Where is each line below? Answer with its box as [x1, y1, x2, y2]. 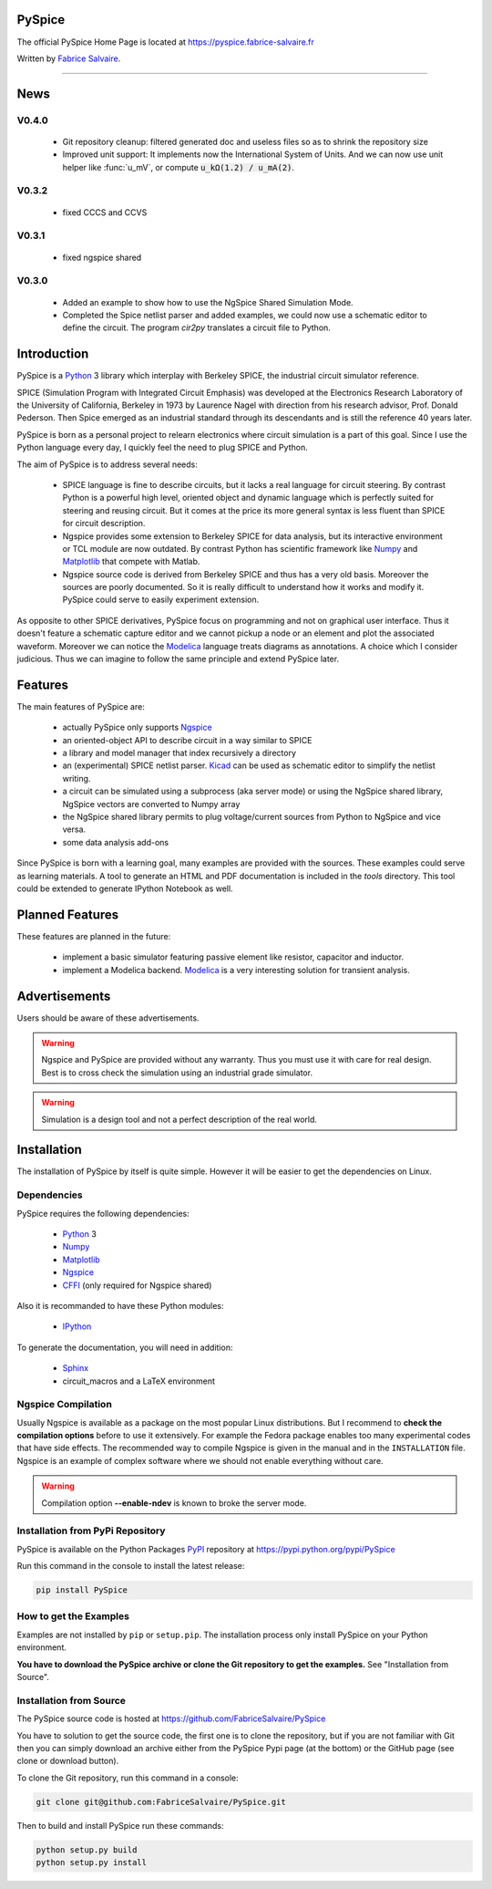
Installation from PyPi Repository [16, 1524, 166, 1537]
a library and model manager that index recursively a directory [62, 748, 296, 759]
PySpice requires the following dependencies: [16, 1208, 190, 1219]
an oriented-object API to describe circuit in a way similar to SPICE [62, 734, 313, 745]
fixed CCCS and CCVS [62, 206, 148, 218]
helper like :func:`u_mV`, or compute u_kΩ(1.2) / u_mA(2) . [62, 161, 295, 172]
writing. [62, 773, 91, 784]
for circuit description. [62, 518, 146, 529]
